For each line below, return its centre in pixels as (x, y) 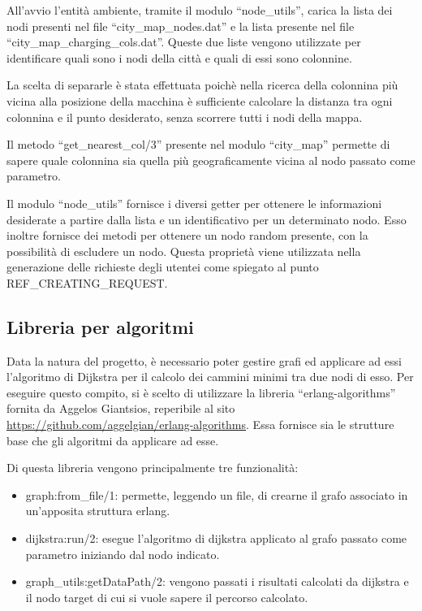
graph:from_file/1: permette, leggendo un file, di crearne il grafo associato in (217, 494)
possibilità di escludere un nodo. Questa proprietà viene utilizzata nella (184, 251)
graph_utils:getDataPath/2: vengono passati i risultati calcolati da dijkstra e (217, 581)
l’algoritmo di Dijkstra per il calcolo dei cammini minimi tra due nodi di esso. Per (210, 377)
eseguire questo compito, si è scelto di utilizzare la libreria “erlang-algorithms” (201, 392)
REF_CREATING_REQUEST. (87, 282)
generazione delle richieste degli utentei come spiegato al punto (163, 267)
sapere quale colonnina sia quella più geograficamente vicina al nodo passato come (211, 160)
